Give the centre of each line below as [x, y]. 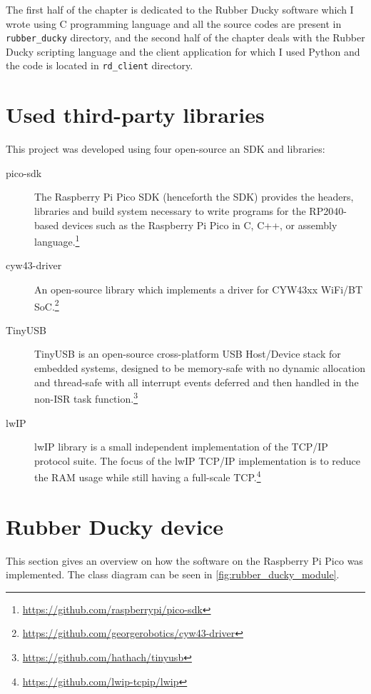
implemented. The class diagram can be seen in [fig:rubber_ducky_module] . [173, 574]
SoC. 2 [47, 305]
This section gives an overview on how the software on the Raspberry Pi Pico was [184, 560]
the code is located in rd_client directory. [100, 65]
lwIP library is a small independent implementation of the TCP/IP [181, 447]
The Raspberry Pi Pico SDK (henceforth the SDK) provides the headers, [194, 197]
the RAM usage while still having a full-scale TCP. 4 [148, 476]
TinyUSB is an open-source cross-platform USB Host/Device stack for [188, 354]
